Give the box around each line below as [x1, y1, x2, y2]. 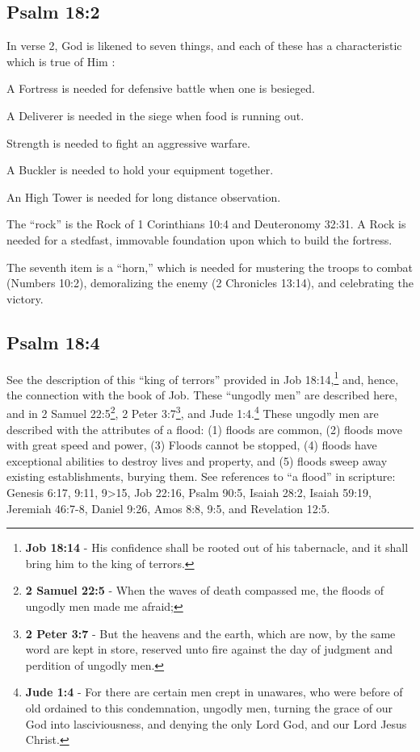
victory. [6, 290, 44, 307]
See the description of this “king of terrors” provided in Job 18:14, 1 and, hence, [6, 368, 399, 387]
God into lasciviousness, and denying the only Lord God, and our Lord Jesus [25, 715, 407, 732]
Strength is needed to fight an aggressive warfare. [6, 134, 250, 151]
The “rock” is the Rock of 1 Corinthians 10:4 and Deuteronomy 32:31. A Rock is [6, 215, 406, 232]
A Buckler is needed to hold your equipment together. [6, 161, 274, 178]
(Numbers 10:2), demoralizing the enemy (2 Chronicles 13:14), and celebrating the [6, 274, 414, 291]
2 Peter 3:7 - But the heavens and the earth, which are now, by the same [25, 625, 396, 641]
